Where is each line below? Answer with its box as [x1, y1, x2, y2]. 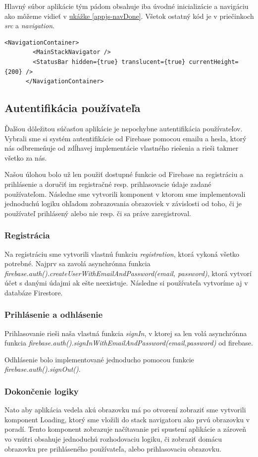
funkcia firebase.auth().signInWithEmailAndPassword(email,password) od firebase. [4, 338, 253, 348]
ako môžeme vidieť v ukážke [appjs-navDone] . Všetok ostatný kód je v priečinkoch [4, 10, 254, 21]
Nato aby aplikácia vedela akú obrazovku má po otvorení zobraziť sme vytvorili [4, 404, 246, 415]
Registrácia [4, 229, 50, 241]
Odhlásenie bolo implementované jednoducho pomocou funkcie [4, 354, 194, 364]
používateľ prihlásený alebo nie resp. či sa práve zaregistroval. [4, 208, 191, 218]
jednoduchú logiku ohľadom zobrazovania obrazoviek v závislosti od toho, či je [4, 198, 242, 209]
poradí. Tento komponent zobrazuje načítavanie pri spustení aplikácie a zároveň [4, 424, 246, 434]
